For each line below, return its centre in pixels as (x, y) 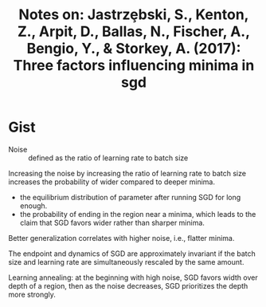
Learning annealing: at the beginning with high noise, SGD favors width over (133, 277)
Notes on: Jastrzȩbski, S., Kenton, (134, 15)
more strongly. (32, 294)
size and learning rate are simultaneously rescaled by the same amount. (126, 262)
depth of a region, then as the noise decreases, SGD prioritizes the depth (128, 285)
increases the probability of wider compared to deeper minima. (112, 182)
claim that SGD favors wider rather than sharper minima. (112, 222)
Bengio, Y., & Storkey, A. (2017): (134, 49)
